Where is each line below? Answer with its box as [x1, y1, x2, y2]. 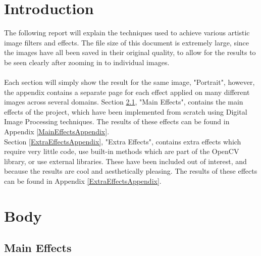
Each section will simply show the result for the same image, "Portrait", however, [4, 77, 255, 87]
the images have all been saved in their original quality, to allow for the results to [4, 47, 256, 58]
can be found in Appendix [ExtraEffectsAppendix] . [4, 176, 162, 186]
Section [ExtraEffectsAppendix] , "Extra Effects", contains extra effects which [4, 136, 241, 146]
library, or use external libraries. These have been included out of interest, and [4, 156, 247, 166]
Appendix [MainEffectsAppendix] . [4, 126, 110, 137]
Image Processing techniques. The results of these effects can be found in [4, 116, 230, 127]
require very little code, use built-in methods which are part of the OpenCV [4, 146, 239, 157]
